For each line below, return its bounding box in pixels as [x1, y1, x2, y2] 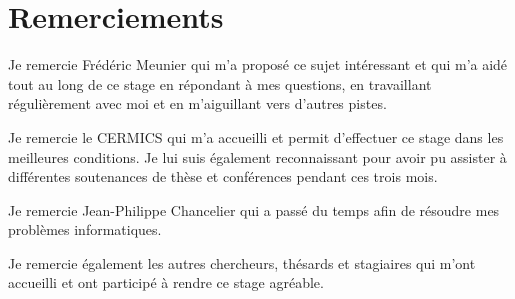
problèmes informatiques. [8, 219, 162, 240]
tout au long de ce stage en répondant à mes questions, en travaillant [8, 73, 432, 94]
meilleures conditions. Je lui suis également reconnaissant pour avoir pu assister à [8, 146, 507, 167]
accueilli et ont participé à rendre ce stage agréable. [8, 272, 324, 293]
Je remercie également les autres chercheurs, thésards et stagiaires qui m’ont [8, 252, 476, 273]
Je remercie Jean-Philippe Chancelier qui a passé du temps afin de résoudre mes [8, 199, 500, 220]
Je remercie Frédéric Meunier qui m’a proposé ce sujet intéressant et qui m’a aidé [8, 54, 508, 75]
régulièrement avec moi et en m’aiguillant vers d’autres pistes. [8, 93, 387, 114]
